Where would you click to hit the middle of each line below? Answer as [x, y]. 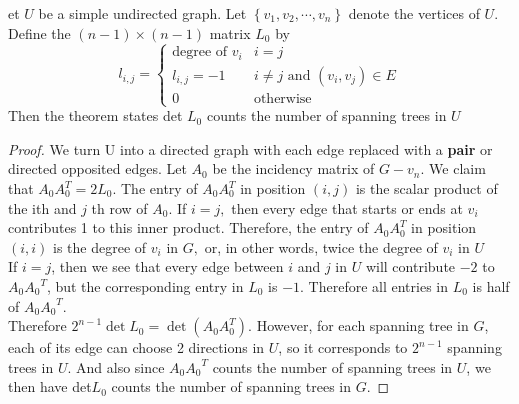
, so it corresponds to [343, 347]
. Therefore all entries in [374, 286]
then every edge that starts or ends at [347, 207]
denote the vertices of [414, 13]
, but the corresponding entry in [145, 286]
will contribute [410, 266]
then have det [50, 386]
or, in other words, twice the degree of [321, 246]
